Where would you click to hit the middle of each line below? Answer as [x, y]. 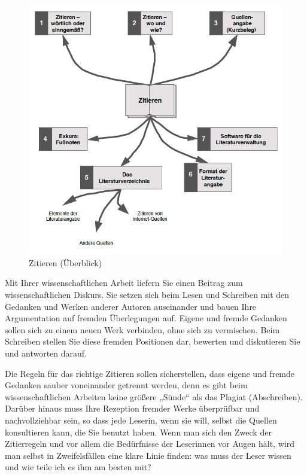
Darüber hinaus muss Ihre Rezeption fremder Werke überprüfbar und [132, 408]
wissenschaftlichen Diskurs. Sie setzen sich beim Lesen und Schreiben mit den [147, 295]
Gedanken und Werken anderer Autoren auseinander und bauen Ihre [131, 306]
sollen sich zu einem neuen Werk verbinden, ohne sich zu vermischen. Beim [142, 329]
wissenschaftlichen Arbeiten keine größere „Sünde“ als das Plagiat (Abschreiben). [154, 396]
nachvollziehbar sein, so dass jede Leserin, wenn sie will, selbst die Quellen [141, 420]
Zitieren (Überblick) [66, 262]
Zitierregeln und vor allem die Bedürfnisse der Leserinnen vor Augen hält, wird [150, 444]
